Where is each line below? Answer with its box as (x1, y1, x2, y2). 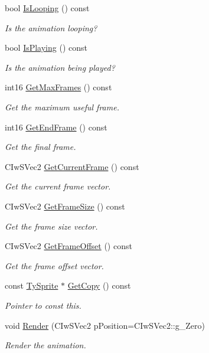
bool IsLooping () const (5, 2, 90, 14)
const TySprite (5, 279, 58, 292)
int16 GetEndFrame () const (5, 120, 107, 133)
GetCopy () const (67, 279, 131, 292)
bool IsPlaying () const (5, 41, 87, 54)
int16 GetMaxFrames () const (5, 81, 112, 93)
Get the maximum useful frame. (5, 100, 119, 113)
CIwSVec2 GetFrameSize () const (5, 200, 125, 212)
